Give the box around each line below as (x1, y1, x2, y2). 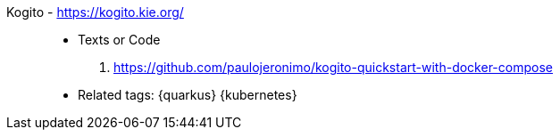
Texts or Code (78, 32, 161, 47)
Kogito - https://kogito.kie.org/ (6, 4, 184, 20)
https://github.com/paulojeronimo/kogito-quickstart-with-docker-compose (113, 60, 553, 75)
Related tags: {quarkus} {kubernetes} (78, 87, 297, 102)
